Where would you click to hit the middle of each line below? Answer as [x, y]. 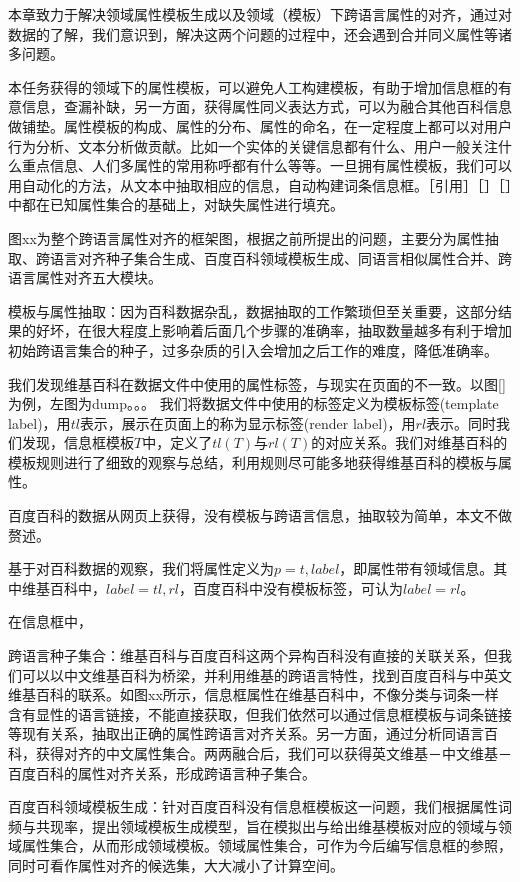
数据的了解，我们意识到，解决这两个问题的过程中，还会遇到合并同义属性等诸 [260, 33]
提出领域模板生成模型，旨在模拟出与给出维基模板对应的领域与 [294, 825]
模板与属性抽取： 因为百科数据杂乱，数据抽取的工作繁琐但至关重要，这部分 [253, 310]
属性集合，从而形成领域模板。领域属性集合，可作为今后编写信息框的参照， [266, 845]
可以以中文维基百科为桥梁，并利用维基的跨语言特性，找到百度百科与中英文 [266, 674]
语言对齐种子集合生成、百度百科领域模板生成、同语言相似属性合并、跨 [280, 257]
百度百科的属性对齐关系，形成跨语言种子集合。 [162, 772]
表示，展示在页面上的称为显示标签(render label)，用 [247, 422]
